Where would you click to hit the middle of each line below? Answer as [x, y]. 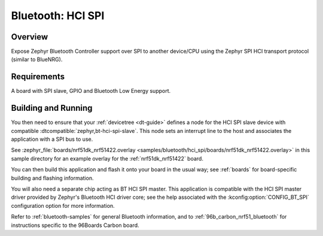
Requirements [38, 77]
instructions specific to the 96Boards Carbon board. [75, 225]
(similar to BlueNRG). [37, 59]
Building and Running [52, 108]
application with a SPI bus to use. [52, 139]
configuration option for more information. [63, 205]
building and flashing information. [52, 178]
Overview [30, 37]
